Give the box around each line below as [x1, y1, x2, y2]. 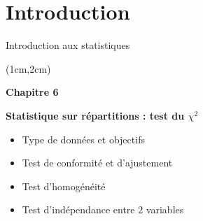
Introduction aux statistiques [6, 38, 130, 52]
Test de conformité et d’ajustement [22, 155, 173, 170]
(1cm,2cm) [6, 61, 51, 76]
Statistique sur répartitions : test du [6, 108, 185, 122]
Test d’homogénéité [22, 178, 106, 193]
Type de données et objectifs [22, 131, 145, 146]
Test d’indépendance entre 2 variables [22, 202, 184, 217]
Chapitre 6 [6, 85, 59, 99]
